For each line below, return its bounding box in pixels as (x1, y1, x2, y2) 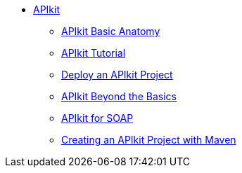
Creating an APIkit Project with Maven (61, 134, 236, 146)
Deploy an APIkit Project (61, 69, 173, 81)
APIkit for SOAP (61, 112, 134, 124)
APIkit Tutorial (61, 47, 126, 59)
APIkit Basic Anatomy (61, 25, 160, 37)
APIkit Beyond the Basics (61, 90, 177, 102)
